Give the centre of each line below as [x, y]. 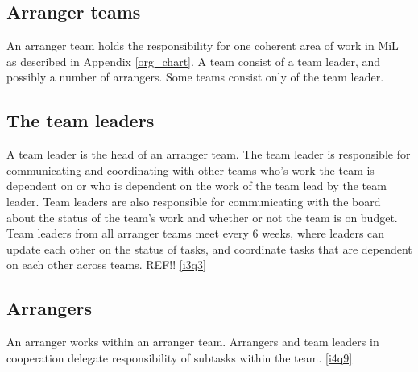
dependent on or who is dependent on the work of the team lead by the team [197, 186]
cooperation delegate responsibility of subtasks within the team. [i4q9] [180, 357]
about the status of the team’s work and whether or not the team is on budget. [202, 217]
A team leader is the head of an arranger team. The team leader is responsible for [209, 154]
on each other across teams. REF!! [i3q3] [106, 265]
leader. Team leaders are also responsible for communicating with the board [194, 201]
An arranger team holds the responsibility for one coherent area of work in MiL [203, 45]
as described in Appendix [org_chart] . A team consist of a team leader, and [194, 61]
